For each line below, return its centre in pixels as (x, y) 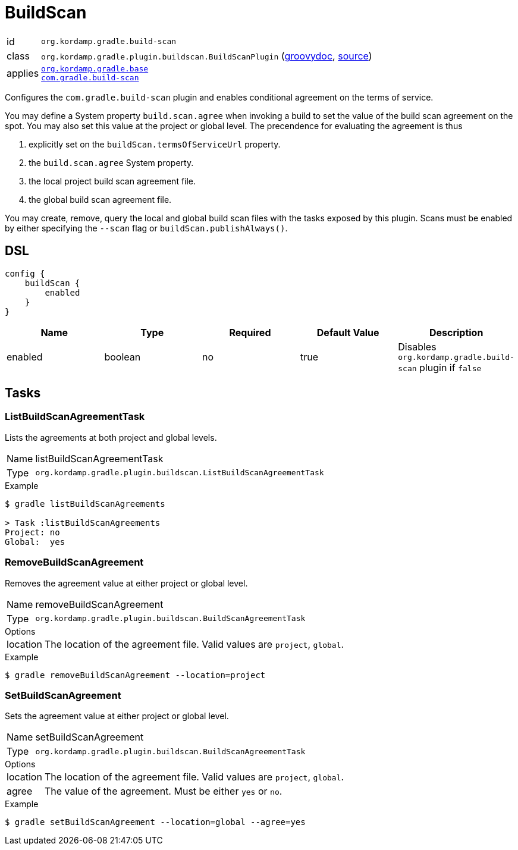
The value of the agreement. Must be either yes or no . (163, 791)
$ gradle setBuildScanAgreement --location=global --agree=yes (155, 822)
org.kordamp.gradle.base (95, 68)
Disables (417, 346)
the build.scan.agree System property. (111, 162)
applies (23, 73)
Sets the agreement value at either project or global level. (117, 716)
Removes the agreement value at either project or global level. (126, 583)
